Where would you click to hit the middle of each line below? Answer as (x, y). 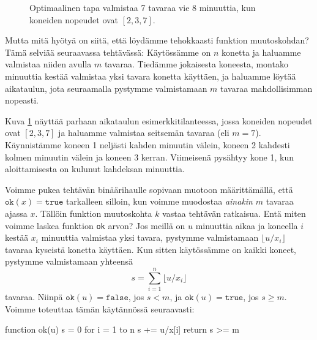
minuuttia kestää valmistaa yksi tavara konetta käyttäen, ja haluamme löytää (151, 76)
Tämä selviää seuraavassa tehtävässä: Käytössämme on (108, 52)
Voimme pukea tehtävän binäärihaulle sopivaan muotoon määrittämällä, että (149, 189)
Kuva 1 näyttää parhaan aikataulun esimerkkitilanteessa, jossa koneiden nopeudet (159, 120)
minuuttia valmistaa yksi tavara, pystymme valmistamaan (150, 237)
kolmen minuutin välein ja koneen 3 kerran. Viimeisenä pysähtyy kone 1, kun (149, 157)
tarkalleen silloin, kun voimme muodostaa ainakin (159, 201)
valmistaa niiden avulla (48, 64)
